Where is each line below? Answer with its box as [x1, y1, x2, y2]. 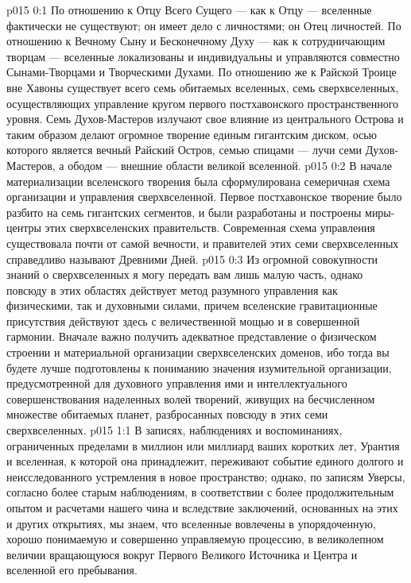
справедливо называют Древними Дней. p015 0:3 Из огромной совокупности [6, 250, 378, 267]
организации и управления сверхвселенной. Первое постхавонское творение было [6, 188, 402, 205]
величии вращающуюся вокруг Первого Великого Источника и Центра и [6, 546, 358, 562]
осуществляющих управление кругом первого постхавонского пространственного [6, 95, 399, 111]
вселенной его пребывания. [6, 562, 138, 578]
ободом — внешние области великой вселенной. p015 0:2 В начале [68, 156, 392, 173]
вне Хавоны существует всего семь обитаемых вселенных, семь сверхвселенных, [6, 79, 399, 95]
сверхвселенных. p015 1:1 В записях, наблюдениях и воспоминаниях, [6, 422, 343, 438]
